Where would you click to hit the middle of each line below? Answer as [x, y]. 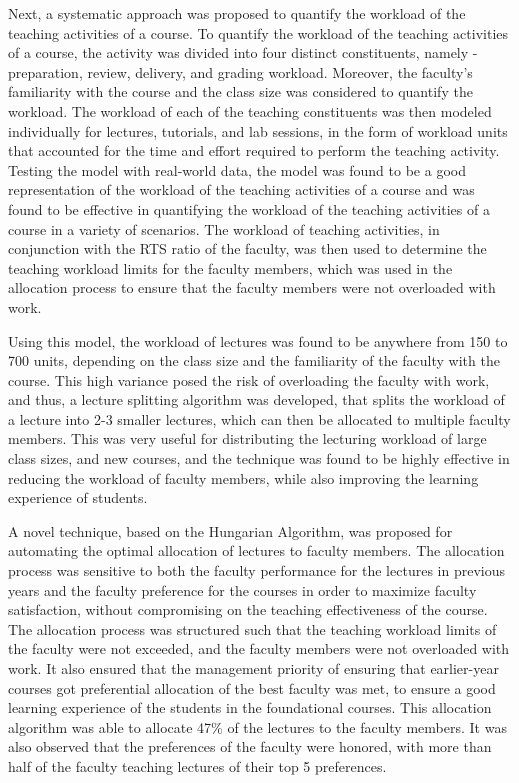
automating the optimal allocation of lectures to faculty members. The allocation [256, 550]
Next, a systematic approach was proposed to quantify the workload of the [237, 13]
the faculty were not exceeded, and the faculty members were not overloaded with [259, 648]
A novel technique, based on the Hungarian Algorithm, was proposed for [230, 530]
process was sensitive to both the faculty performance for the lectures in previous [256, 570]
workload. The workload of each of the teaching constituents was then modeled [250, 110]
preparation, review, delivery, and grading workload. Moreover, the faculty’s [240, 71]
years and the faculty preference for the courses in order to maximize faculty [242, 589]
